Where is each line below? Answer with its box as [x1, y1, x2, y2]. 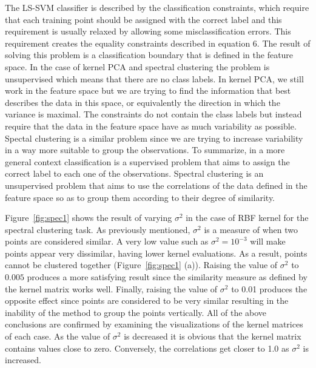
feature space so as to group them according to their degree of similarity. [5, 191, 275, 203]
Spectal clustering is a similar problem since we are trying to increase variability [5, 131, 303, 144]
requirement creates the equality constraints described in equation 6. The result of [5, 36, 311, 49]
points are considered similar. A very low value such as [5, 235, 209, 248]
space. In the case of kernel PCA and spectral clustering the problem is [5, 60, 270, 73]
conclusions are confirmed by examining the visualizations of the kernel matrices [5, 318, 303, 330]
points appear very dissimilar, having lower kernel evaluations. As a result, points [5, 246, 308, 259]
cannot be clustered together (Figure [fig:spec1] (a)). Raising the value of [5, 258, 278, 271]
